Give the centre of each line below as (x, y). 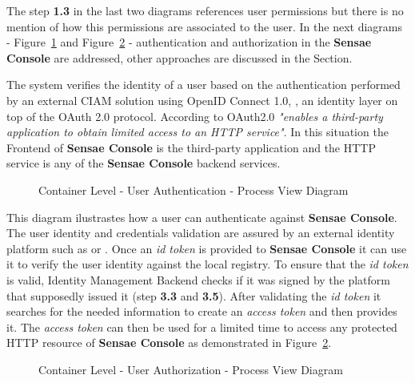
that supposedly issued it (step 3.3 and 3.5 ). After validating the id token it (194, 295)
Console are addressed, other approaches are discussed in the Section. (180, 57)
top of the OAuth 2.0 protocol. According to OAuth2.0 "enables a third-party (195, 116)
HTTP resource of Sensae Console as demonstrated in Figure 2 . (169, 343)
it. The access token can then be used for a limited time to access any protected (202, 327)
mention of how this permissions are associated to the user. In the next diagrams (205, 26)
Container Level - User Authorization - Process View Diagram (191, 369)
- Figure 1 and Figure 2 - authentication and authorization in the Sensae (189, 42)
